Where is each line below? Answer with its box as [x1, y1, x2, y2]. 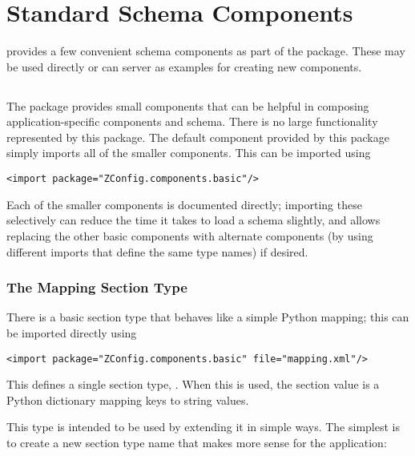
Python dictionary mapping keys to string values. [6, 391, 249, 408]
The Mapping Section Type [6, 277, 187, 297]
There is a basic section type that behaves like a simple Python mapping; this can [6, 309, 409, 325]
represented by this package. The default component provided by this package [6, 128, 389, 145]
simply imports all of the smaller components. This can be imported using [6, 144, 371, 161]
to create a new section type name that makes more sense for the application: [6, 434, 387, 450]
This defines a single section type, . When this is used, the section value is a [6, 376, 380, 393]
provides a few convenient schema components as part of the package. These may [6, 42, 405, 59]
